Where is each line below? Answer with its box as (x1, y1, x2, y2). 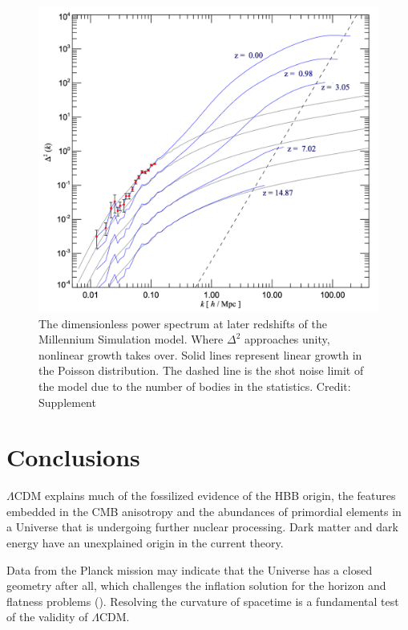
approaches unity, (244, 331, 330, 348)
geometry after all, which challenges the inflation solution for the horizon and (6, 577, 386, 594)
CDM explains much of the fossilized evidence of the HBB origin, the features (14, 487, 396, 504)
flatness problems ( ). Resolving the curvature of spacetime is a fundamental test (6, 592, 399, 609)
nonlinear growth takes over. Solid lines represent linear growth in (38, 346, 362, 363)
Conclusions (6, 441, 140, 474)
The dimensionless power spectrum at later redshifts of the (38, 315, 327, 331)
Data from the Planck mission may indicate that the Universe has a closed (6, 561, 373, 578)
